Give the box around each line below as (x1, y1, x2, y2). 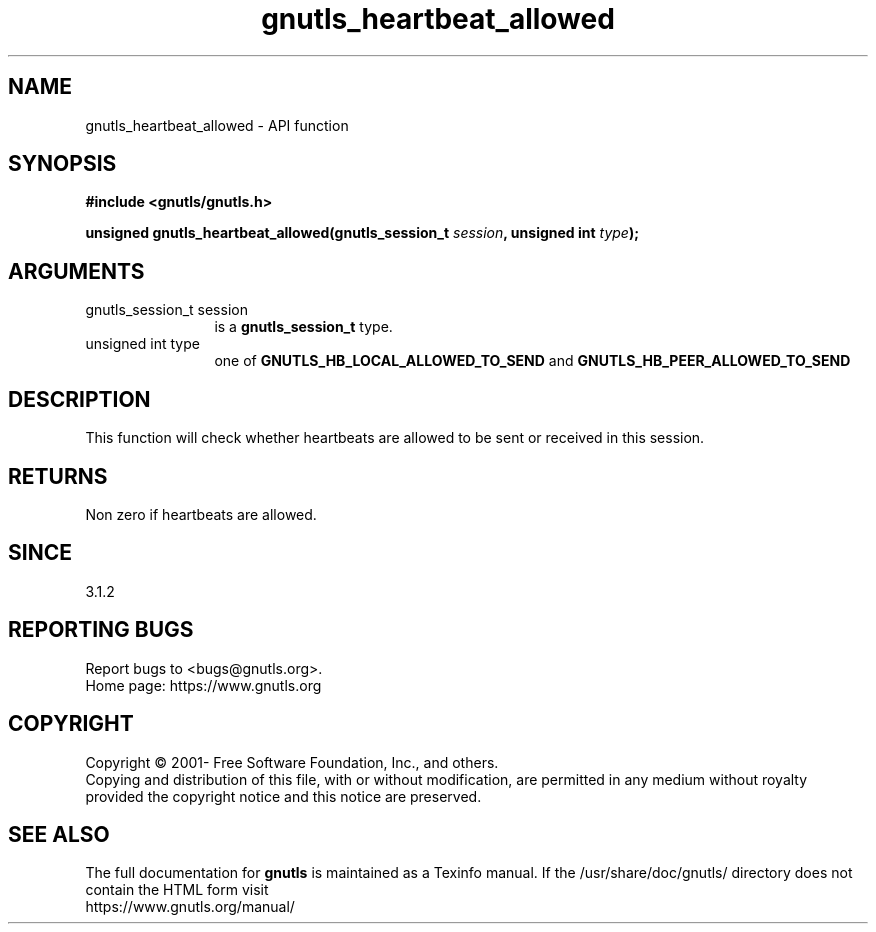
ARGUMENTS (8, 258, 145, 284)
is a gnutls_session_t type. (214, 318, 393, 336)
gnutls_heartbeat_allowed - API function (85, 116, 349, 134)
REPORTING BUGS (8, 617, 194, 643)
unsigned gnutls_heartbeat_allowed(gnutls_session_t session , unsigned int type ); (85, 224, 639, 242)
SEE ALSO (8, 821, 110, 847)
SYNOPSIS (8, 151, 117, 177)
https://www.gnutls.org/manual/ (85, 898, 295, 916)
